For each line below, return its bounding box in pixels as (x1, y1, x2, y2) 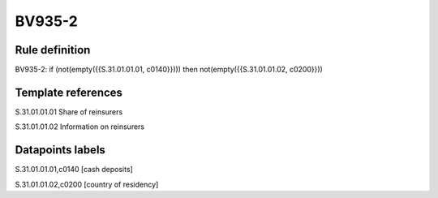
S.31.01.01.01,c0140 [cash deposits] (15, 165, 133, 174)
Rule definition (15, 43, 91, 57)
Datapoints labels (15, 143, 105, 157)
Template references (15, 85, 123, 99)
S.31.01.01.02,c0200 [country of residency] (15, 179, 159, 189)
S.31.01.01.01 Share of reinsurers (15, 106, 123, 117)
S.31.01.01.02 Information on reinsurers (15, 122, 145, 131)
